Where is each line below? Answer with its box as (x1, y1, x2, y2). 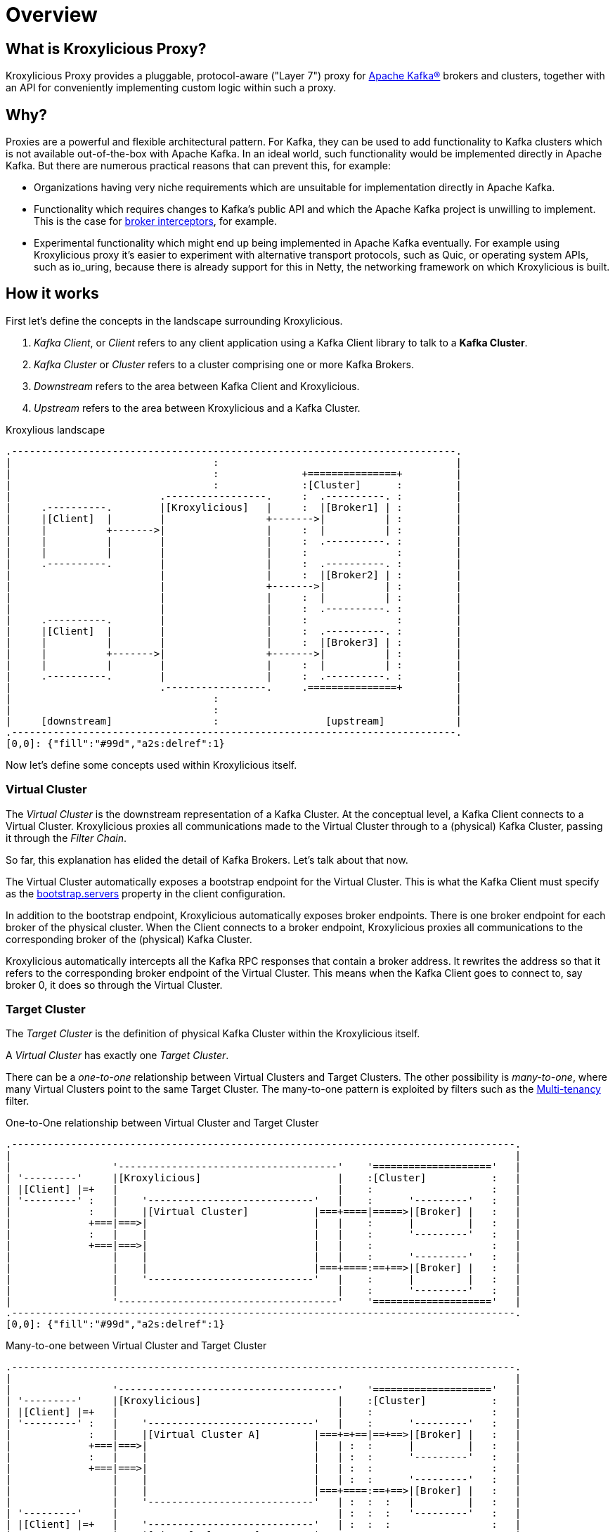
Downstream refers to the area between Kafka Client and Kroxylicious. (34, 379, 360, 392)
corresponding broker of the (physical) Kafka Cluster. (6, 933, 252, 945)
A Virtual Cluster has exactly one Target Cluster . (6, 1049, 229, 1062)
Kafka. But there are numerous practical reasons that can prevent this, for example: (6, 160, 391, 172)
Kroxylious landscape (6, 423, 105, 436)
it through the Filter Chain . (6, 831, 127, 844)
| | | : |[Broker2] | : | (6, 569, 462, 580)
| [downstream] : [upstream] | (6, 715, 462, 727)
